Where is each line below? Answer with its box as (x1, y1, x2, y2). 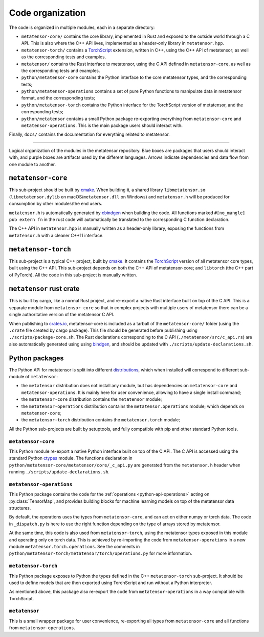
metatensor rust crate (9, 285, 80, 293)
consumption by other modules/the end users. (9, 201, 103, 207)
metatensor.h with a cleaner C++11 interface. (9, 232, 104, 238)
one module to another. (9, 161, 56, 167)
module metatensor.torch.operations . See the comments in (9, 543, 140, 549)
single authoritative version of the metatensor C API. (9, 312, 114, 318)
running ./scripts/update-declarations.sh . (9, 469, 110, 475)
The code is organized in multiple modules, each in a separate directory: (9, 24, 155, 30)
